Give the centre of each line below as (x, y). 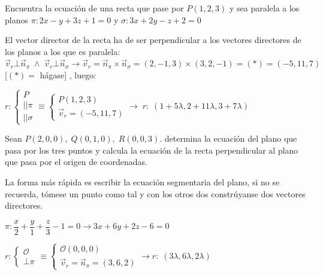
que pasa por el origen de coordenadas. (76, 162)
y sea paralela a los (264, 8)
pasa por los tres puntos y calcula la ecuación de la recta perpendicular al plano (152, 150)
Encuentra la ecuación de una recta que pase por (94, 8)
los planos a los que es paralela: (63, 51)
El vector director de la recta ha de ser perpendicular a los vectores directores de (153, 40)
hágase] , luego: (68, 74)
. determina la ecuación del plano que (228, 138)
